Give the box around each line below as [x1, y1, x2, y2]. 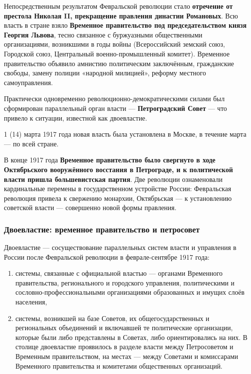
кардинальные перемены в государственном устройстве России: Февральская [4, 183, 232, 194]
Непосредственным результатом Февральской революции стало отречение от [4, 1, 233, 11]
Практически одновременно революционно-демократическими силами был [4, 93, 225, 104]
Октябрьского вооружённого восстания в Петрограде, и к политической [4, 164, 233, 174]
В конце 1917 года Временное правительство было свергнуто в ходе [4, 155, 215, 165]
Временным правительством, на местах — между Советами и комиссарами [15, 351, 238, 361]
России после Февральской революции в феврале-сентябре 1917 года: [4, 251, 210, 262]
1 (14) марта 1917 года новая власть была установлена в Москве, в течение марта [4, 129, 247, 139]
